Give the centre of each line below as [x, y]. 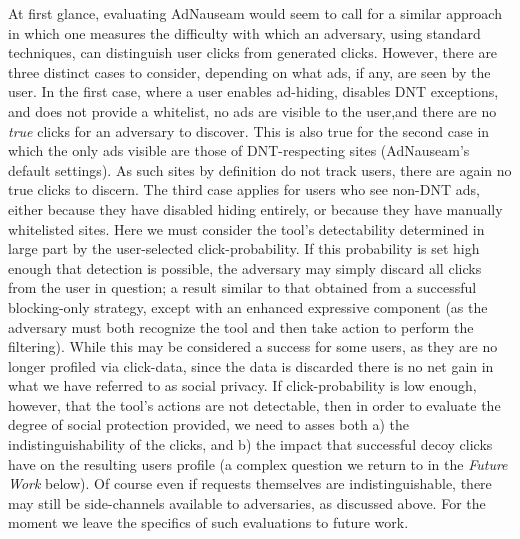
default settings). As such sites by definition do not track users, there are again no [260, 169]
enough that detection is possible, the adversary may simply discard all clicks [245, 267]
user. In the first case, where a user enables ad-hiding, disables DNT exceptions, [253, 91]
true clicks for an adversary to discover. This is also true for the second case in [249, 130]
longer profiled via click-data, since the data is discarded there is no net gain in [251, 365]
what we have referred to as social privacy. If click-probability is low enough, [242, 385]
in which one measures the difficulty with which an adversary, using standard [244, 32]
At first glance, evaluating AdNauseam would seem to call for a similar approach [255, 13]
